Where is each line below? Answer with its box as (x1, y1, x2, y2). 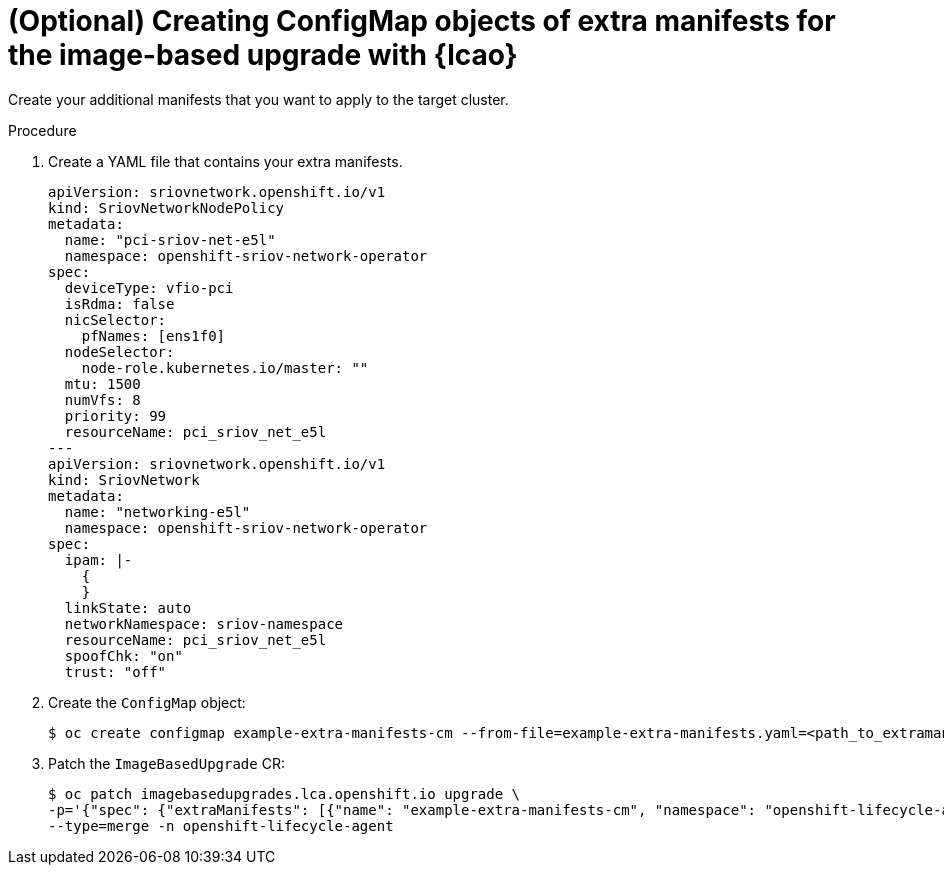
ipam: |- (64, 551, 133, 568)
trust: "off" (64, 663, 167, 680)
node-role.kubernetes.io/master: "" (81, 359, 369, 376)
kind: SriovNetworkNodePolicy (48, 199, 285, 216)
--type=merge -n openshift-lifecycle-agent (48, 817, 394, 834)
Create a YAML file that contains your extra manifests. (48, 152, 403, 170)
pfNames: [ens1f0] (81, 327, 226, 344)
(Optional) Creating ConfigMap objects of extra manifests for (8, 4, 836, 38)
